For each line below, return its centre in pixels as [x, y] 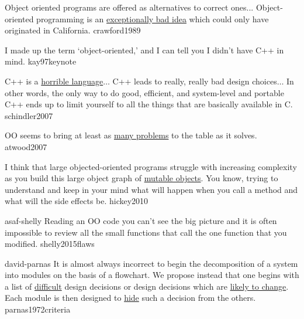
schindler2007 [29, 115]
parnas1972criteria [38, 309]
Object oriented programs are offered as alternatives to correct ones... [129, 7]
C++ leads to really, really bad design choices [195, 81]
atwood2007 [26, 146]
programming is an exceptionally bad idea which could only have [153, 18]
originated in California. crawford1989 [73, 30]
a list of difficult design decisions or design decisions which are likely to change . [147, 286]
